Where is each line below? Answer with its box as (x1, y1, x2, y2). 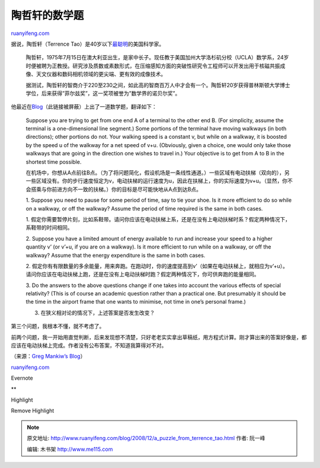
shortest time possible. (25, 158, 82, 165)
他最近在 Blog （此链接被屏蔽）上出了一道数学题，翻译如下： (11, 103, 157, 110)
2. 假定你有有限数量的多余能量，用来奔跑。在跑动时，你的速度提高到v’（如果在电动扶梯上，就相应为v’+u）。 (25, 262, 289, 269)
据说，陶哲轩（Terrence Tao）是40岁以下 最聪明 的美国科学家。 (11, 40, 165, 47)
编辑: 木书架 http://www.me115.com (27, 445, 113, 453)
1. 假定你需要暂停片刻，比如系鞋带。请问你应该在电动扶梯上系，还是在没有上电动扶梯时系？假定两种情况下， (25, 215, 290, 222)
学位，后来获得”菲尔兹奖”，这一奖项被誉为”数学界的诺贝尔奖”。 (25, 90, 181, 97)
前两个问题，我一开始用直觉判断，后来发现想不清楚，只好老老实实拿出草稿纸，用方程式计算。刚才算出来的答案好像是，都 (11, 333, 307, 340)
